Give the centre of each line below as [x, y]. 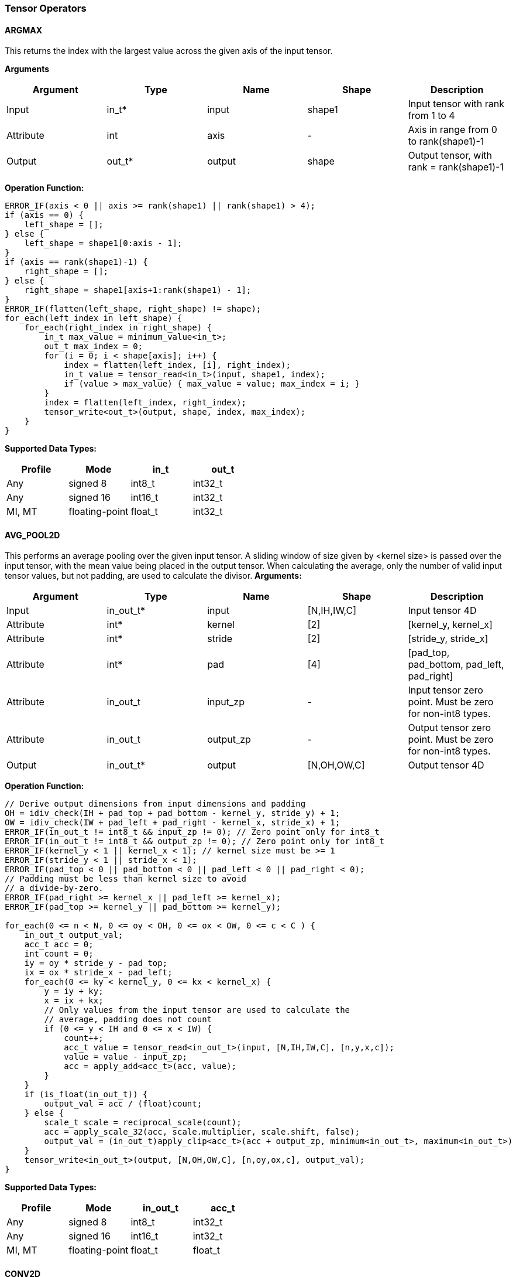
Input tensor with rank [456, 104]
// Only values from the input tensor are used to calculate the [197, 1010]
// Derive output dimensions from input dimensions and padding [155, 804]
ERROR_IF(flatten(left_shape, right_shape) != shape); [133, 309]
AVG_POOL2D [32, 535]
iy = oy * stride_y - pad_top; [96, 963]
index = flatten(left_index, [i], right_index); [177, 365]
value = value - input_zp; [125, 1057]
